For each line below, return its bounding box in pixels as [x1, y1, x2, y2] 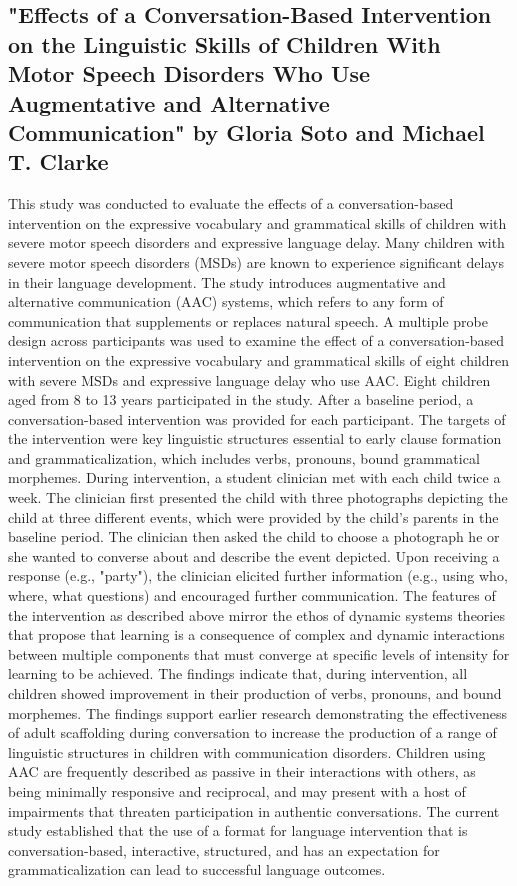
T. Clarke [8, 146, 109, 177]
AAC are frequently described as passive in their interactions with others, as [8, 761, 476, 782]
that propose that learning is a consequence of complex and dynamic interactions [8, 624, 505, 645]
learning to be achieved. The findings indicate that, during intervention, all [8, 663, 468, 684]
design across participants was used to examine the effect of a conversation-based [8, 330, 505, 351]
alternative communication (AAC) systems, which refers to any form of [8, 291, 444, 312]
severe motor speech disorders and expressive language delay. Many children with [8, 232, 505, 253]
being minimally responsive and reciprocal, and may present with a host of [8, 780, 466, 801]
